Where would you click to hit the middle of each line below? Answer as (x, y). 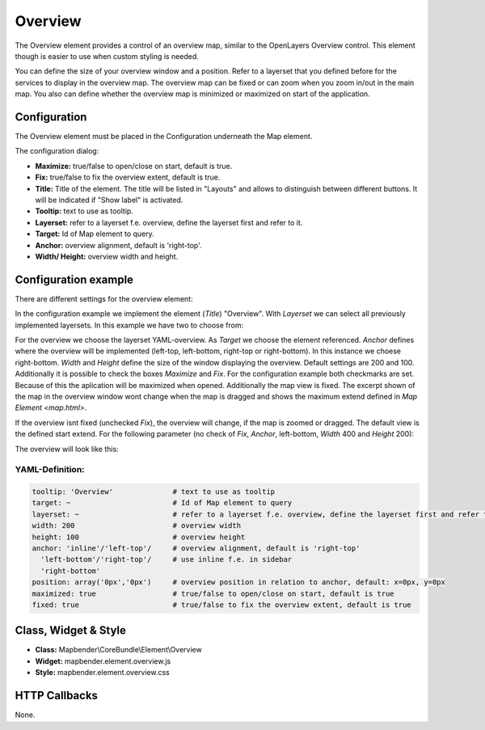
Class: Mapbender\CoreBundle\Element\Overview (118, 650)
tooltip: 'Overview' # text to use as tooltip (154, 492)
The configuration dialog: (57, 151)
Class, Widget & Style (71, 631)
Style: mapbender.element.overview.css (102, 673)
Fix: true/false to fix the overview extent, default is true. (128, 177)
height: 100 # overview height (139, 537)
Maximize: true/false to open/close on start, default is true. (134, 166)
